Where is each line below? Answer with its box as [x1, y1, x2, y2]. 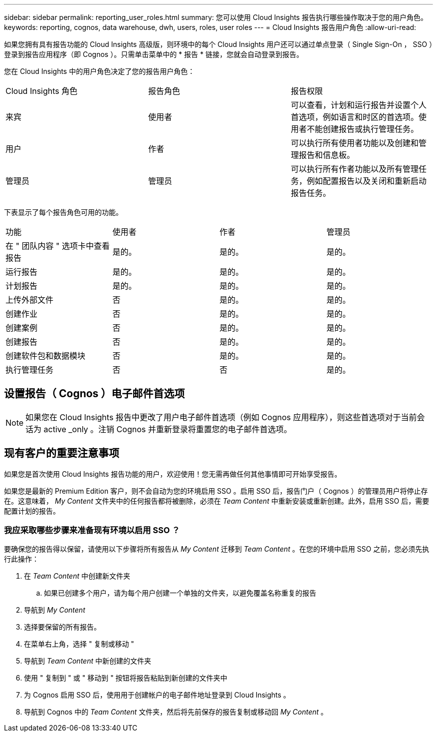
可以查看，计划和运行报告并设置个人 [290, 100, 427, 110]
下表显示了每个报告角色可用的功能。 [4, 208, 123, 216]
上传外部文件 [5, 295, 54, 305]
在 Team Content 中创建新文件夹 [24, 572, 130, 581]
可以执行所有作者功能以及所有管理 [290, 164, 419, 174]
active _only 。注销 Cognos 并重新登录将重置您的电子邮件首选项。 [43, 424, 292, 434]
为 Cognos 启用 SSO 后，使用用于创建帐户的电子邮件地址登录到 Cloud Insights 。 [24, 691, 290, 700]
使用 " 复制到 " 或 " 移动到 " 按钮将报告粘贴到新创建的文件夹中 [24, 674, 227, 683]
